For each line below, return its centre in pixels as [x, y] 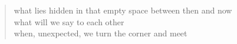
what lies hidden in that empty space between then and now [123, 10]
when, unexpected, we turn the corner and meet [101, 33]
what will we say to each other [69, 21]
